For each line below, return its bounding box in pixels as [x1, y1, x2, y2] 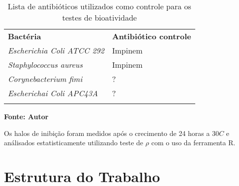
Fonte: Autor [4, 111, 49, 121]
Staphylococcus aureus [8, 59, 83, 70]
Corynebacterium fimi [8, 73, 83, 84]
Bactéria [8, 30, 41, 42]
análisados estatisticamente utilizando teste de [4, 137, 144, 148]
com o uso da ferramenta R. [151, 137, 236, 148]
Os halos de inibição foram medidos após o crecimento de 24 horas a [4, 128, 210, 138]
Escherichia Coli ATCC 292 [8, 45, 104, 56]
